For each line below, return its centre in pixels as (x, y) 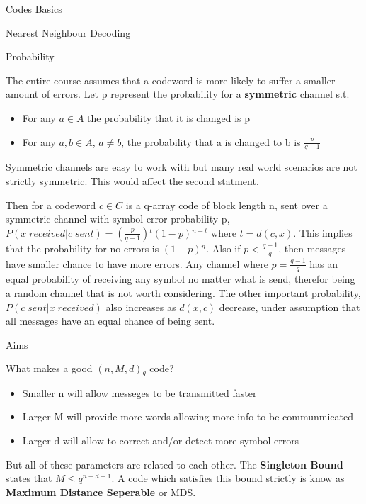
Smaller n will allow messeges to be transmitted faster (139, 392)
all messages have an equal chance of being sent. (110, 321)
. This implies (323, 232)
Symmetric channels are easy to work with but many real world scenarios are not (182, 167)
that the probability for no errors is (82, 248)
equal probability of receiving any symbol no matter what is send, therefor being (181, 279)
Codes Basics (34, 9)
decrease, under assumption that (290, 307)
